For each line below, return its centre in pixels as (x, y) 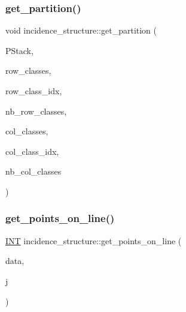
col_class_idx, (32, 151)
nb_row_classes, (36, 111)
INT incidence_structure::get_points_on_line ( (94, 240)
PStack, (19, 50)
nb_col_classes (33, 171)
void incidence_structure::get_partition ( (81, 30)
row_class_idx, (34, 91)
